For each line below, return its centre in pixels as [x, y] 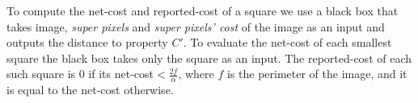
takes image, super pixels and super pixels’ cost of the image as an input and [196, 26]
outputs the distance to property [87, 42]
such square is [41, 74]
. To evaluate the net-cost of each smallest [287, 42]
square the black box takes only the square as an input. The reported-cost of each [209, 58]
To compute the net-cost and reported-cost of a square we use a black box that [203, 10]
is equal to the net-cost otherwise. [90, 90]
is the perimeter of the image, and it [317, 74]
